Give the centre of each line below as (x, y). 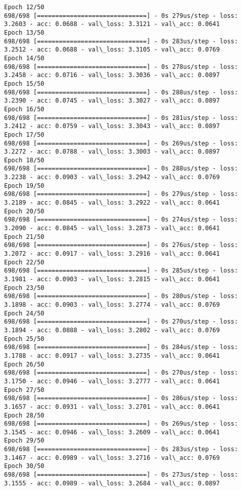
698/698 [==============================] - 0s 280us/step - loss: (121, 296)
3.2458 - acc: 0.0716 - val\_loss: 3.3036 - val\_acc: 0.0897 (112, 75)
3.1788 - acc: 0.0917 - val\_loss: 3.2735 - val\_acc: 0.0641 (112, 355)
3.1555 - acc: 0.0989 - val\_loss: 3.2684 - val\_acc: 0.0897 (112, 483)
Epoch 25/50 (24, 339)
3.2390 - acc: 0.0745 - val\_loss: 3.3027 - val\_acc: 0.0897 (112, 101)
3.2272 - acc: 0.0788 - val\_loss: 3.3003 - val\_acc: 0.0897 (112, 152)
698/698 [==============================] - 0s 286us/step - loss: (121, 398)
